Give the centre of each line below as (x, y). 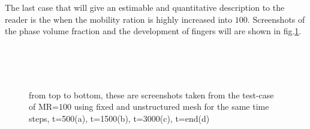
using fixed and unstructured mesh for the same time (171, 106)
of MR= (44, 106)
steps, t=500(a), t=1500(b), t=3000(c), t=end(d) (119, 118)
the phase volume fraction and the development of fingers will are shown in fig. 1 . (153, 31)
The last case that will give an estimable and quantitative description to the (145, 7)
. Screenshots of (276, 19)
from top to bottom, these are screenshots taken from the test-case (151, 94)
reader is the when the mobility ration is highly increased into (119, 19)
